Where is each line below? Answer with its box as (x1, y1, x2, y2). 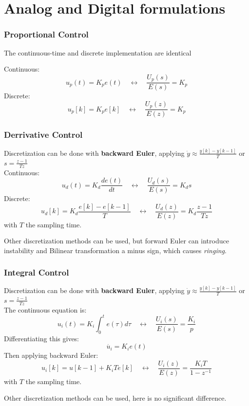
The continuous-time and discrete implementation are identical (4, 47, 192, 57)
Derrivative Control (4, 129, 83, 141)
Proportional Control (4, 28, 89, 40)
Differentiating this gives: (4, 333, 79, 343)
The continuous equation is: (4, 304, 87, 314)
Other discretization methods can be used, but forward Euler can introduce (4, 236, 229, 246)
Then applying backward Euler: (4, 350, 98, 360)
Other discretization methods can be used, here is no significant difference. (4, 392, 227, 403)
